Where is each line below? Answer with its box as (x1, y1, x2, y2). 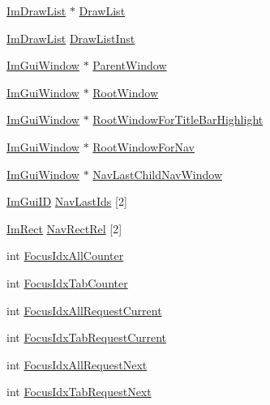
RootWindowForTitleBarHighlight (92, 111, 264, 128)
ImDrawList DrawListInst (6, 29, 135, 46)
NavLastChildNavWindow (92, 165, 223, 182)
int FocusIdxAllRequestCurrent (6, 301, 162, 318)
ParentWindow (92, 57, 167, 74)
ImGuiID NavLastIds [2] (6, 193, 127, 210)
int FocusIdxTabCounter (6, 274, 128, 291)
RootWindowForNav (92, 138, 195, 155)
